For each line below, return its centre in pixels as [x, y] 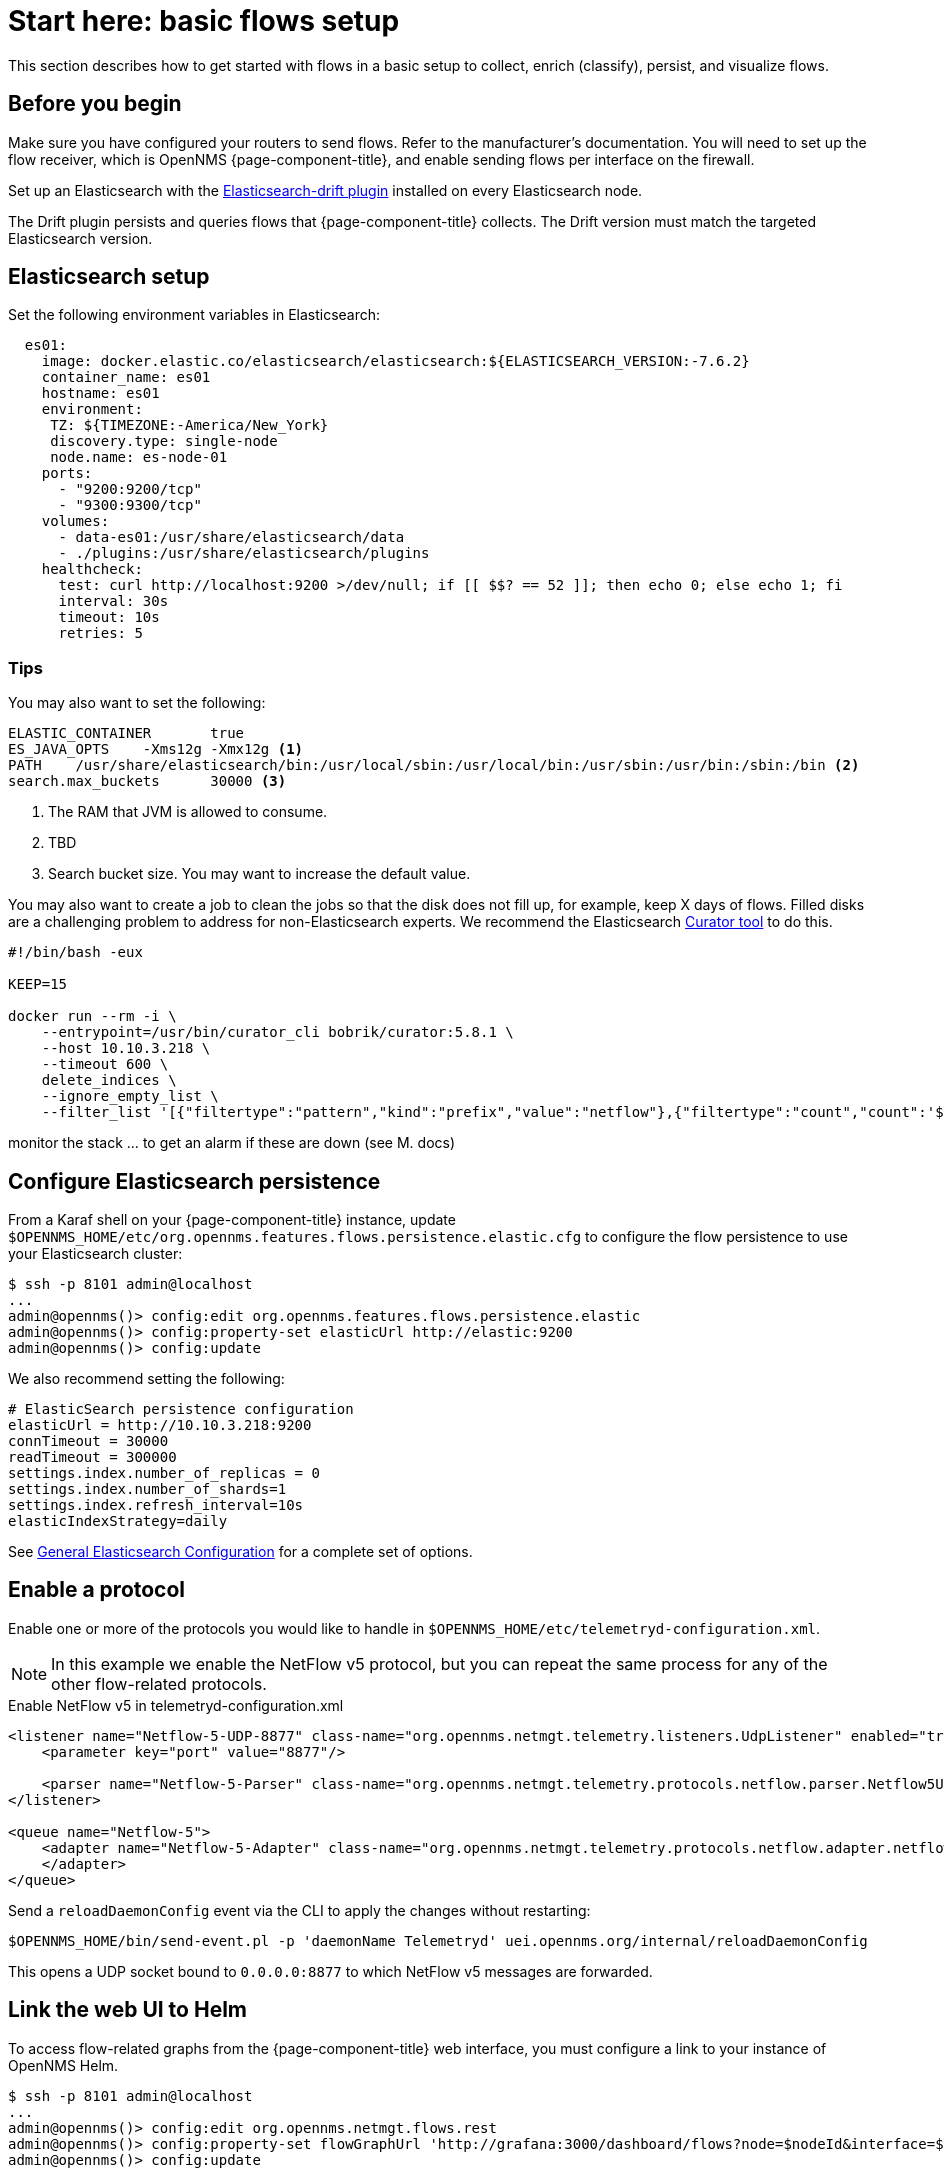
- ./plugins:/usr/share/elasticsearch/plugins [244, 553]
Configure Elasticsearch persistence [194, 1181]
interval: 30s [113, 601]
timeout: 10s [109, 617]
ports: [67, 473]
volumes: [75, 521]
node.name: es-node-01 [139, 457]
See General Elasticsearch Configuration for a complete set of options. [240, 1552]
